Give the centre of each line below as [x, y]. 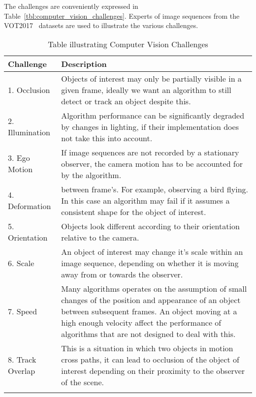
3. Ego [19, 158]
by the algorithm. [91, 175]
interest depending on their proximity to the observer [153, 370]
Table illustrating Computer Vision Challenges [128, 44]
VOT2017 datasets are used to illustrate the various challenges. [101, 25]
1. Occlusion [29, 90]
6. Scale [21, 263]
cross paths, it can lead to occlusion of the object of [150, 359]
